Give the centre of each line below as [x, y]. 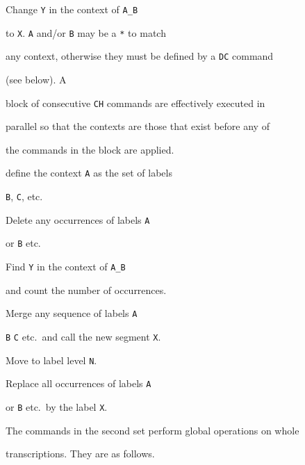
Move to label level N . [51, 360]
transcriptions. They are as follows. [80, 454]
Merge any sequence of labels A [72, 313]
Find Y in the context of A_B [66, 267]
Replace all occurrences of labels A [79, 383]
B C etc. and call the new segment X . [83, 336]
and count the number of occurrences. [86, 289]
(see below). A [36, 79]
